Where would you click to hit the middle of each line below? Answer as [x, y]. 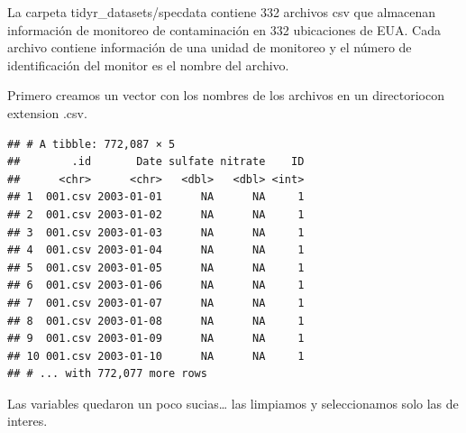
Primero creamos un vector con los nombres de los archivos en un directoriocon [226, 95]
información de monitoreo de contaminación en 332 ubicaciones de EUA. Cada [224, 29]
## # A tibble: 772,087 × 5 [91, 144]
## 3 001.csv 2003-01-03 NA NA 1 [156, 232]
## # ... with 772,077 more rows [107, 374]
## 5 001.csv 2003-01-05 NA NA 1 [156, 267]
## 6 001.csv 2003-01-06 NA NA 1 [156, 286]
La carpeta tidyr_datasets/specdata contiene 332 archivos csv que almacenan [222, 12]
